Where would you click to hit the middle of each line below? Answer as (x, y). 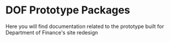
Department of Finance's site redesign (52, 32)
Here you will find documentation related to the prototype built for (85, 26)
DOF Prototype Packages (68, 10)
